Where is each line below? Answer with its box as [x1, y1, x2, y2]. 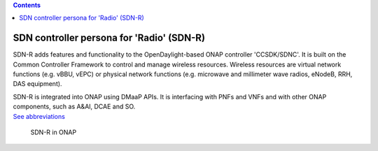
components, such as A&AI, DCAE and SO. [13, 102, 136, 111]
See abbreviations [13, 112, 66, 120]
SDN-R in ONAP [30, 128, 77, 136]
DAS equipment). [13, 80, 62, 88]
